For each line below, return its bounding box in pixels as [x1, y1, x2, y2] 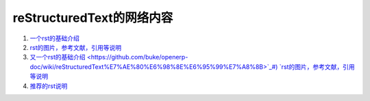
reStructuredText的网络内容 [12, 10, 173, 25]
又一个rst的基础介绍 [29, 53, 86, 61]
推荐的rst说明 [29, 82, 68, 90]
